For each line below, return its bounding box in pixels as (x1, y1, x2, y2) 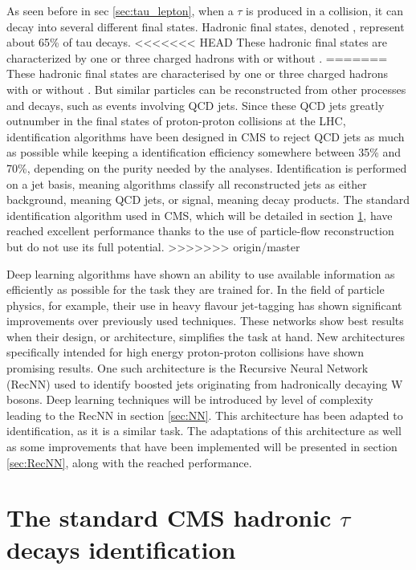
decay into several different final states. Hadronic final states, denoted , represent (6, 18, 405, 35)
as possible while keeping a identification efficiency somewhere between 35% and (6, 144, 402, 161)
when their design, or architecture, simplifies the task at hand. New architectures (6, 328, 406, 344)
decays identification (6, 532, 236, 565)
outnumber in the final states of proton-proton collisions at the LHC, (6, 112, 346, 129)
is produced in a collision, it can (246, 2, 403, 18)
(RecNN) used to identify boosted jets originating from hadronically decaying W (6, 375, 403, 392)
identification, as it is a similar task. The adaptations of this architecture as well (6, 422, 402, 439)
